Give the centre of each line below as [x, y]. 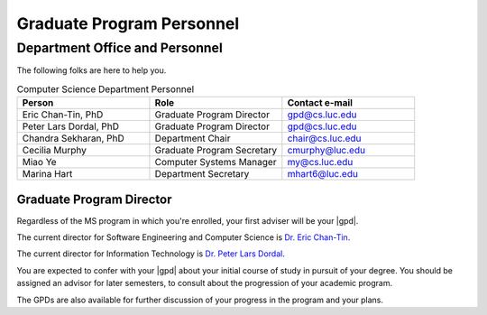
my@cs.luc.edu [320, 162]
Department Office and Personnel [119, 48]
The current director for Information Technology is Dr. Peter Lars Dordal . [151, 254]
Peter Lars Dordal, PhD [71, 126]
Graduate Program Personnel [128, 23]
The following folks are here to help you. [92, 70]
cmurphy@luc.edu [326, 151]
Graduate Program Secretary [216, 151]
